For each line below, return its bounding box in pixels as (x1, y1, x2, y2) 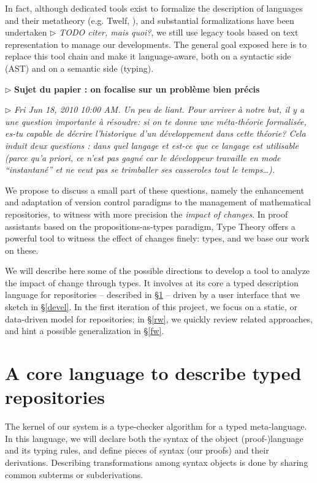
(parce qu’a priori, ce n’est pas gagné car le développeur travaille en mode (5, 151, 281, 164)
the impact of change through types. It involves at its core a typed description (5, 276, 299, 289)
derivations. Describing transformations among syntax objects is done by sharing (5, 455, 308, 468)
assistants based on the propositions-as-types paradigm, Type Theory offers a (5, 219, 296, 232)
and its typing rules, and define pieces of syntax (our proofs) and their (5, 444, 269, 457)
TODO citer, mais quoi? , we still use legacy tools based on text (59, 26, 299, 39)
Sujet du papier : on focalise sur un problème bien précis (14, 82, 260, 95)
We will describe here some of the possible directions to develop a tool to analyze (5, 264, 310, 277)
